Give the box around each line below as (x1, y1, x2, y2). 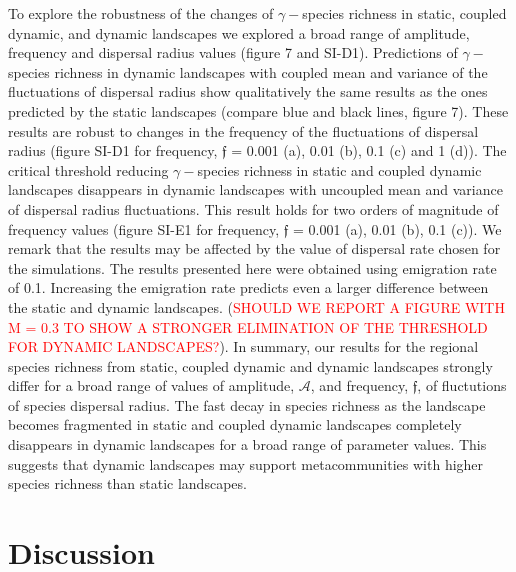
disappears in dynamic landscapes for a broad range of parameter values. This (8, 434, 487, 455)
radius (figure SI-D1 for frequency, (8, 140, 218, 161)
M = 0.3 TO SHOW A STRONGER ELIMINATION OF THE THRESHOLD (8, 316, 488, 337)
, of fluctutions (417, 375, 507, 396)
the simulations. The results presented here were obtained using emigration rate (8, 257, 497, 278)
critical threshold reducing (8, 159, 169, 180)
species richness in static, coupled (302, 3, 507, 23)
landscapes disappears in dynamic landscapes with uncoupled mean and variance (8, 179, 503, 200)
